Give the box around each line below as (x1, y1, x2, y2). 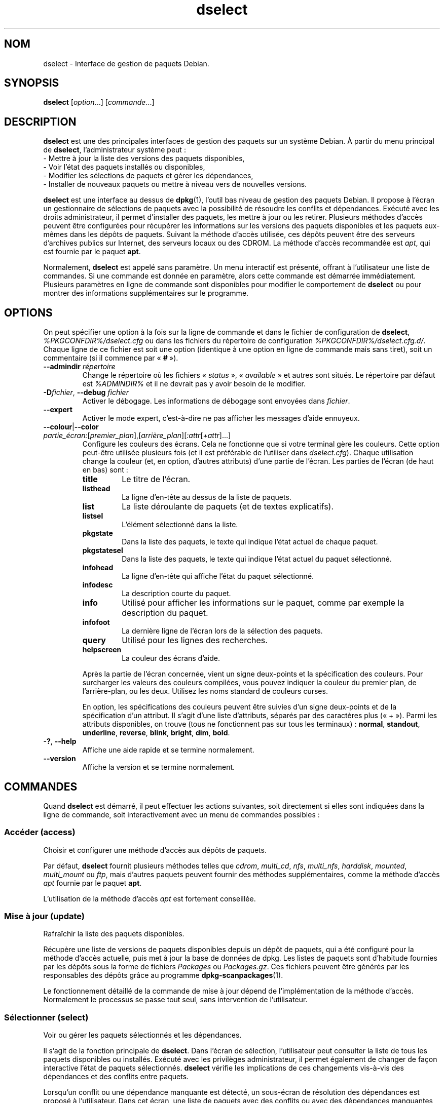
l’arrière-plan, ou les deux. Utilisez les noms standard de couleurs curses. (82, 687, 328, 696)
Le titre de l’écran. (122, 474, 191, 485)
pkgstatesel (82, 546, 123, 555)
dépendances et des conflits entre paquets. (43, 1072, 189, 1081)
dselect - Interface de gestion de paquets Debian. (43, 59, 209, 68)
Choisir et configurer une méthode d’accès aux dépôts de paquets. (43, 845, 267, 854)
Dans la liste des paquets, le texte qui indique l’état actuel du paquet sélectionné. (122, 555, 392, 564)
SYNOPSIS (4, 76, 59, 90)
